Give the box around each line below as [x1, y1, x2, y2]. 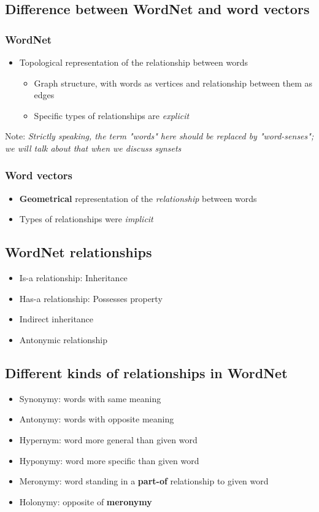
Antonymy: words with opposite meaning [19, 413, 174, 425]
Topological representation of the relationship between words [19, 56, 248, 68]
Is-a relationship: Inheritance [19, 271, 128, 284]
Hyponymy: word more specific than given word [19, 454, 199, 467]
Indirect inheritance [19, 312, 94, 325]
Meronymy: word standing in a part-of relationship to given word [19, 475, 269, 487]
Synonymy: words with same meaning [19, 392, 161, 405]
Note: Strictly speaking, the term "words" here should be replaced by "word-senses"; [5, 130, 314, 142]
